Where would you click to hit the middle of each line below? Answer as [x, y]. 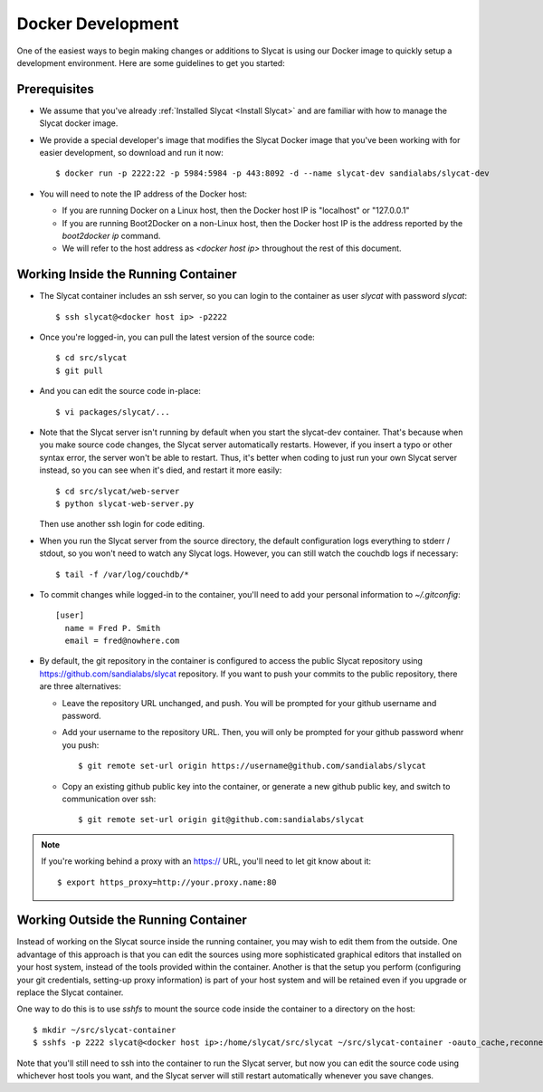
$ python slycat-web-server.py [125, 503]
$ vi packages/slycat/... [113, 412]
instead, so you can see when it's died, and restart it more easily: [161, 470]
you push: [81, 745]
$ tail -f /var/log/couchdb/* [123, 574]
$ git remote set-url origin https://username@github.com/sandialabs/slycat [252, 766]
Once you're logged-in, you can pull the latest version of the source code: [177, 337]
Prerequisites [55, 89]
